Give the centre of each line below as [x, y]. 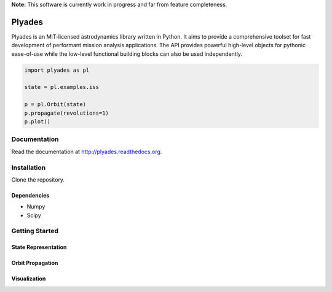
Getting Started [35, 231]
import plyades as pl [57, 70]
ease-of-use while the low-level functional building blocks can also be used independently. [127, 54]
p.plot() [38, 122]
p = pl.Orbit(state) [55, 105]
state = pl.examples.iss [62, 87]
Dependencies [30, 195]
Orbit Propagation [35, 263]
